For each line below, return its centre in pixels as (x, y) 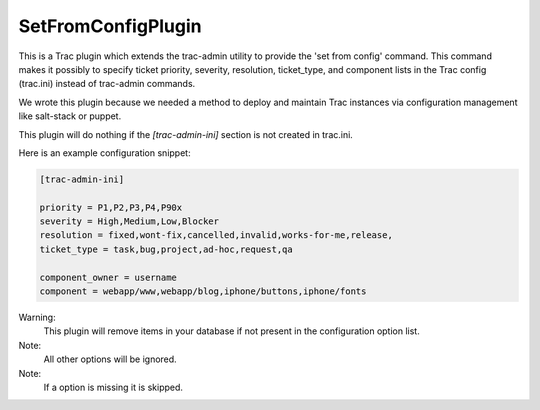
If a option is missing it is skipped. (113, 387)
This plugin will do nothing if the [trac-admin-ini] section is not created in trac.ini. (186, 134)
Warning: (37, 317)
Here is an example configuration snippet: (104, 152)
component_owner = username (108, 277)
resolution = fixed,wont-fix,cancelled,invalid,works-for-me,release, (216, 235)
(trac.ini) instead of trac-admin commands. (107, 84)
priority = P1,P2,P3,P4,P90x (111, 207)
